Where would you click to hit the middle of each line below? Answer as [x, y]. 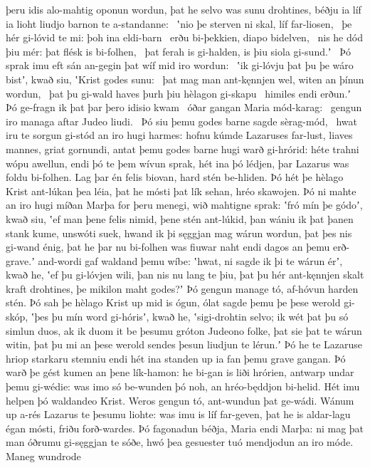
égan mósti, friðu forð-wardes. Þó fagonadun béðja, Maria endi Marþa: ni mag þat [185, 428]
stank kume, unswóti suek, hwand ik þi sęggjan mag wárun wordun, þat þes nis [179, 233]
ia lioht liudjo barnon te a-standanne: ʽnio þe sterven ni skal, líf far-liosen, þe [179, 23]
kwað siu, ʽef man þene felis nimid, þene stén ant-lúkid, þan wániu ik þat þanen [180, 218]
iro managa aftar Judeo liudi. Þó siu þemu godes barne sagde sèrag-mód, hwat [181, 121]
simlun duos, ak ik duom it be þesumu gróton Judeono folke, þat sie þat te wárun [184, 330]
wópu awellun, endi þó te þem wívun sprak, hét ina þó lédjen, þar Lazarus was [178, 163]
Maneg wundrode [43, 456]
